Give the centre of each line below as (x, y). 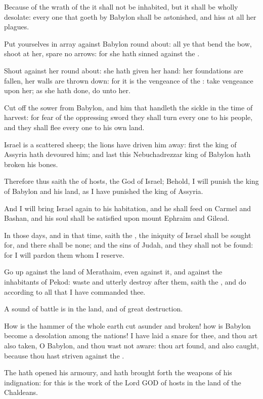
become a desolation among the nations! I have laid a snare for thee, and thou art (131, 335)
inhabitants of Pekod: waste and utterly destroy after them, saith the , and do (125, 282)
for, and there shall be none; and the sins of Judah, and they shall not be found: (129, 245)
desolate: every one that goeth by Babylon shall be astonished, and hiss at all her (130, 16)
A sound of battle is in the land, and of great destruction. (94, 309)
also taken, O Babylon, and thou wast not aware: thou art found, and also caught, (131, 346)
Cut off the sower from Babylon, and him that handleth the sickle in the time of (128, 107)
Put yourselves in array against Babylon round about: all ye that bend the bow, (128, 43)
